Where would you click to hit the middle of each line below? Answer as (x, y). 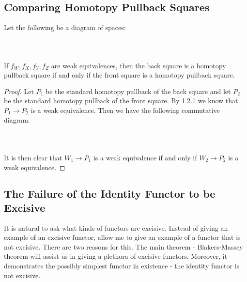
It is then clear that (33, 157)
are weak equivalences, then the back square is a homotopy (139, 65)
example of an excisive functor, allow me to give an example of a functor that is (122, 237)
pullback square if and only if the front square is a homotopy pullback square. (119, 75)
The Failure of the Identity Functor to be (110, 193)
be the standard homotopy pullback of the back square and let (138, 91)
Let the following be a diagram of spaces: (65, 27)
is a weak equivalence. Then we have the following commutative (125, 110)
